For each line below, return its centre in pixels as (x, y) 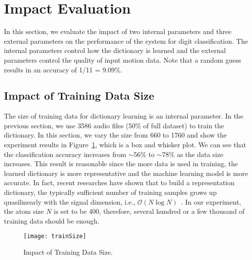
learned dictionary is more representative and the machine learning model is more (126, 173)
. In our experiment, (211, 201)
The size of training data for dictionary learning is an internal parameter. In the (124, 116)
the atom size (24, 211)
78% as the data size (193, 154)
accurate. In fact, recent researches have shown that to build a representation (119, 182)
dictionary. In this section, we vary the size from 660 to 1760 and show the (115, 135)
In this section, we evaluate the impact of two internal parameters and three (118, 31)
